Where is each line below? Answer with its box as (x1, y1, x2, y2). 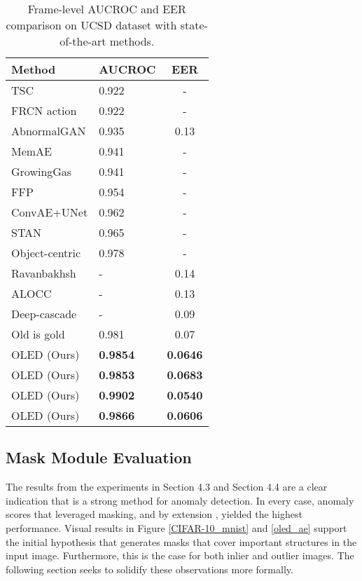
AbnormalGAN (11, 123, 86, 139)
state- (180, 17, 208, 33)
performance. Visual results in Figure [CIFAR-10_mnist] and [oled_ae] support (6, 520, 347, 535)
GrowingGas (11, 163, 72, 179)
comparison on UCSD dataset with (6, 17, 177, 33)
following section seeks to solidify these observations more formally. (6, 561, 293, 576)
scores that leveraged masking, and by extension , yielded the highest (6, 507, 302, 521)
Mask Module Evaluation (6, 446, 192, 468)
